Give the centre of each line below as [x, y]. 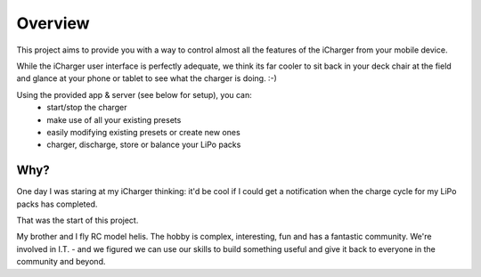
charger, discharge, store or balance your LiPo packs [144, 145]
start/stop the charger [87, 108]
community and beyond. [61, 262]
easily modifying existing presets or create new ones [143, 132]
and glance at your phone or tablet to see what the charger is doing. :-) [147, 78]
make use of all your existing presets [114, 119]
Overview [53, 23]
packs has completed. [57, 204]
